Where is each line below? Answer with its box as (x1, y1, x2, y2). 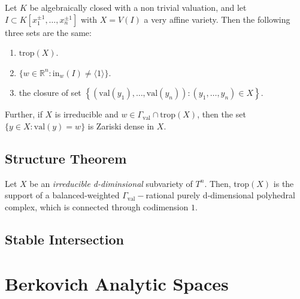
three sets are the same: (5, 26, 92, 38)
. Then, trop (204, 177, 250, 189)
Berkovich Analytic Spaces (5, 271, 229, 295)
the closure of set (19, 86, 81, 99)
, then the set (197, 108, 246, 120)
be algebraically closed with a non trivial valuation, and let (29, 1, 247, 13)
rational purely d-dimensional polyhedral (146, 189, 296, 201)
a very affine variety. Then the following (144, 13, 290, 25)
